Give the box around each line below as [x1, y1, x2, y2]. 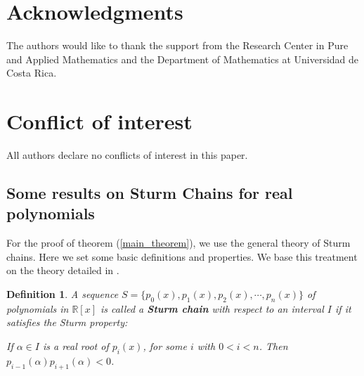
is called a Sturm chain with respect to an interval [100, 301, 324, 316]
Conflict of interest [6, 107, 193, 136]
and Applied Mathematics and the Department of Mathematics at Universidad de [6, 51, 359, 66]
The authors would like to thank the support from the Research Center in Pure [6, 38, 349, 53]
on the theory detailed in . [6, 263, 119, 278]
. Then [259, 338, 288, 353]
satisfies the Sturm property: [6, 315, 128, 330]
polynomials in [6, 301, 69, 316]
